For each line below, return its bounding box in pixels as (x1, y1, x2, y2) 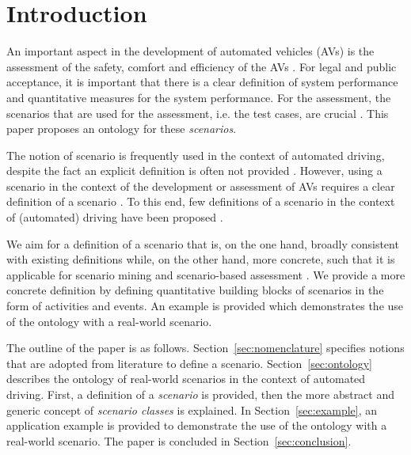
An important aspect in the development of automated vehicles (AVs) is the (6, 43, 375, 59)
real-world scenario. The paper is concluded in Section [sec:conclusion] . (6, 432, 352, 449)
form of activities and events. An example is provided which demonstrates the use (6, 298, 404, 314)
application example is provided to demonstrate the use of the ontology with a (6, 417, 387, 434)
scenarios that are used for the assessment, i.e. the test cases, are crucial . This (6, 104, 389, 121)
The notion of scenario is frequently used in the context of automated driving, (6, 146, 385, 163)
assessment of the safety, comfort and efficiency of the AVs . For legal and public (6, 58, 397, 74)
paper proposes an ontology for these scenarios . (6, 120, 237, 137)
